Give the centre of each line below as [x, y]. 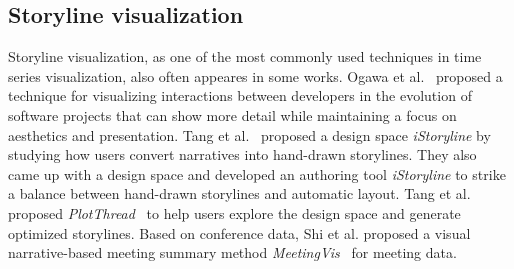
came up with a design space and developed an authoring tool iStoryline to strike [257, 173]
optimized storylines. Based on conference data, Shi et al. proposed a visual [239, 232]
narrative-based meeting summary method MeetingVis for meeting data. [232, 252]
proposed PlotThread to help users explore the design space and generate [234, 212]
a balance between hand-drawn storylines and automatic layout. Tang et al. [239, 193]
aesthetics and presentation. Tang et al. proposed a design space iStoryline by [249, 134]
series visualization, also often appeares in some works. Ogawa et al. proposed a [255, 75]
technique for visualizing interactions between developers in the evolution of [240, 95]
